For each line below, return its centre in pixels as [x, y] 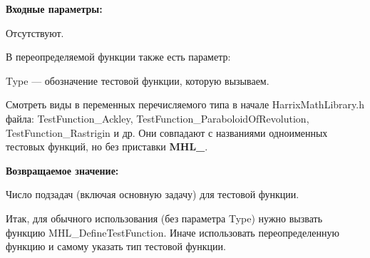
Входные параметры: [54, 9]
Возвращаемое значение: [62, 170]
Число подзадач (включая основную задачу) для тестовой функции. [153, 194]
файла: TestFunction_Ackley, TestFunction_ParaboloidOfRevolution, [158, 118]
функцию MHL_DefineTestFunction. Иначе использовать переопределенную [173, 232]
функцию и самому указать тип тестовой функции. [116, 246]
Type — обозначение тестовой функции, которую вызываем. [138, 80]
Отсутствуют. [35, 32]
